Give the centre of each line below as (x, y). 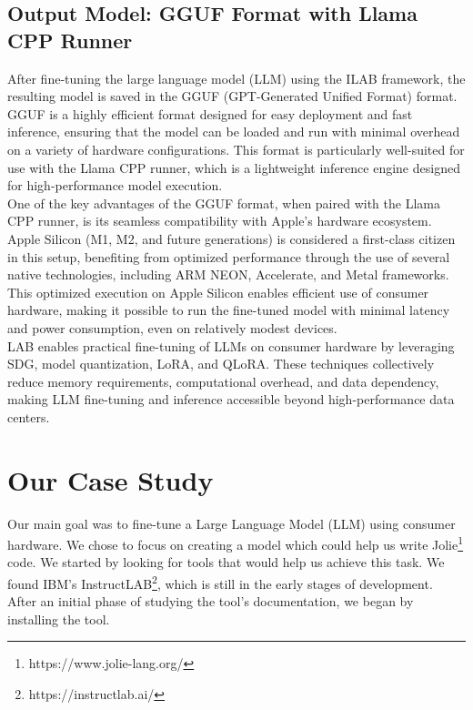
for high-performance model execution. (115, 185)
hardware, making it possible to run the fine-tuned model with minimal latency (229, 310)
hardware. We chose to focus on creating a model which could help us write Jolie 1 (236, 543)
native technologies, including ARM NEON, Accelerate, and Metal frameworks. (228, 274)
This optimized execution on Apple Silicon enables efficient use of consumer (218, 292)
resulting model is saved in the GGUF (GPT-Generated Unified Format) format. (232, 96)
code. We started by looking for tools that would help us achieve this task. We (226, 562)
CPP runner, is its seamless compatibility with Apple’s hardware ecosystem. (220, 221)
